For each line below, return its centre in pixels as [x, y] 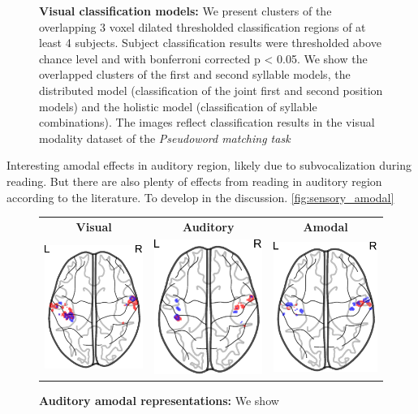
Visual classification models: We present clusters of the [185, 11]
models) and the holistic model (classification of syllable [178, 106]
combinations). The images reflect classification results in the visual [207, 122]
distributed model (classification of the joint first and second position [211, 90]
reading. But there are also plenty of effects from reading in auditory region [194, 181]
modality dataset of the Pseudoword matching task [165, 138]
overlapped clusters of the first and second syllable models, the [195, 74]
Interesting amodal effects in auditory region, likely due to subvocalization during [209, 165]
